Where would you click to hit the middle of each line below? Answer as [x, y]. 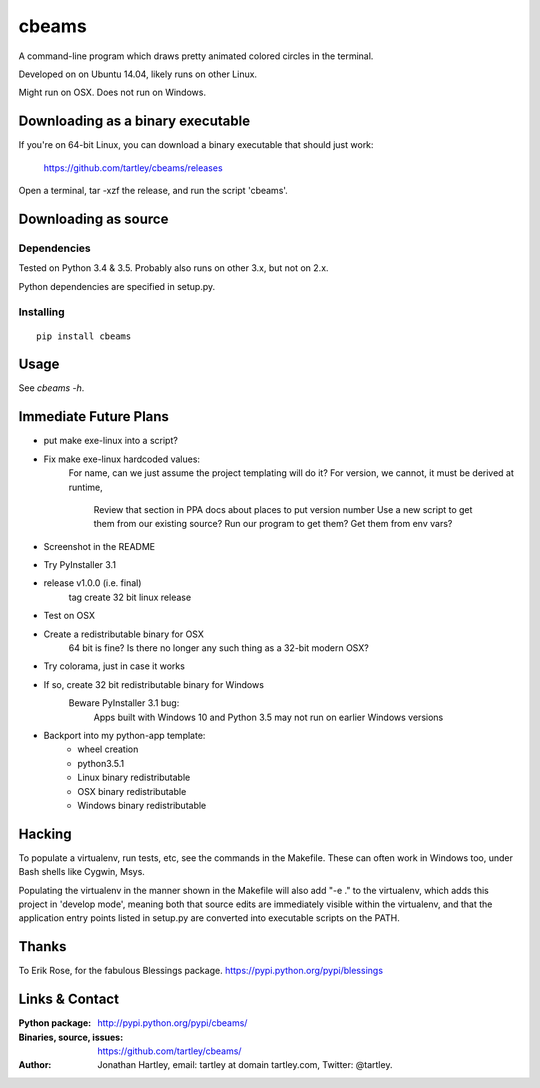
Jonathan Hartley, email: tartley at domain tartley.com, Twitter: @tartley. [245, 1065]
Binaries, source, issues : [71, 1037]
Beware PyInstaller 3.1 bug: [124, 703]
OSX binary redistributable [132, 791]
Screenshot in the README [99, 546]
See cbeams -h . [51, 388]
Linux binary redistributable [134, 777]
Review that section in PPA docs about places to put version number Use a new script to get [283, 509]
